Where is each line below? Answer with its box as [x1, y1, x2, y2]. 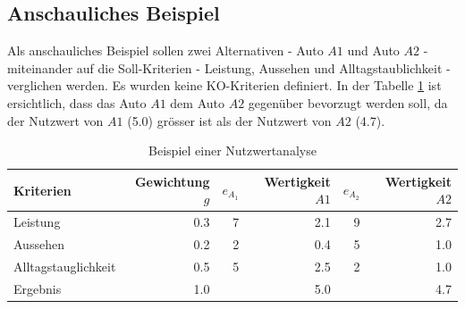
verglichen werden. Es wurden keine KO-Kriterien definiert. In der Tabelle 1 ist [7, 76, 442, 95]
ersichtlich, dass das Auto [7, 93, 147, 112]
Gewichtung [134, 171, 210, 190]
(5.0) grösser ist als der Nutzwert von [127, 111, 332, 129]
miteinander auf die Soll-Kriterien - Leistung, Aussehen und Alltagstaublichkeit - [7, 58, 451, 77]
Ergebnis [13, 279, 62, 297]
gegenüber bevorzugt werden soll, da [248, 93, 448, 112]
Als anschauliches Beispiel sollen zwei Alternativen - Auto [7, 41, 324, 60]
